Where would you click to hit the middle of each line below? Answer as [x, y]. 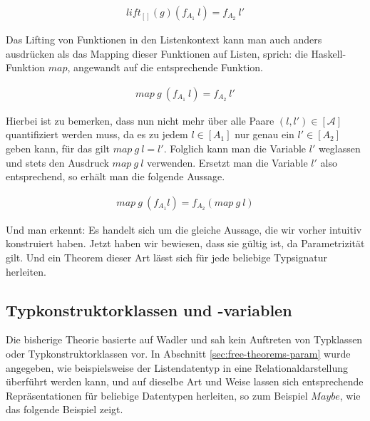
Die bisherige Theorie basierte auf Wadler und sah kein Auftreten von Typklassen [184, 339]
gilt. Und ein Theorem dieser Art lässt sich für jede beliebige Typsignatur [166, 258]
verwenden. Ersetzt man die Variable [227, 162]
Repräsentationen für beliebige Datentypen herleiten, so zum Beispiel [157, 395]
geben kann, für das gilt [58, 149]
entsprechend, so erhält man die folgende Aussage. [115, 176]
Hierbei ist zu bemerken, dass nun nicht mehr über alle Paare [140, 120]
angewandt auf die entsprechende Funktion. [168, 67]
